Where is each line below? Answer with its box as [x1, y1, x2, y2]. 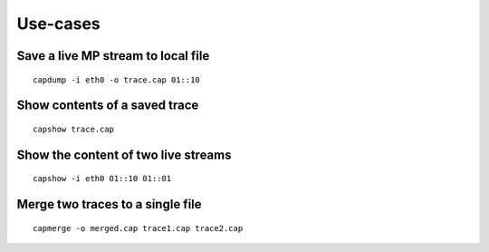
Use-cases [16, 14, 101, 34]
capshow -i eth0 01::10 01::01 [33, 173, 172, 184]
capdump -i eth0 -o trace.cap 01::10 [33, 74, 201, 85]
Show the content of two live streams [16, 147, 232, 162]
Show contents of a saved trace [16, 98, 199, 113]
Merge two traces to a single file [16, 197, 203, 212]
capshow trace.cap [33, 123, 115, 134]
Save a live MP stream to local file [16, 48, 210, 63]
